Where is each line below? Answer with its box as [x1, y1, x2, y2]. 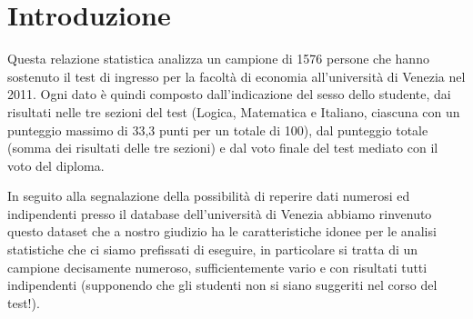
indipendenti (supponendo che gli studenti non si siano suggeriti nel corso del [7, 275, 438, 294]
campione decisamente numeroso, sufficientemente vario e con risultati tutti [7, 257, 428, 276]
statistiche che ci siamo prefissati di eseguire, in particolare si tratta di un [7, 240, 418, 259]
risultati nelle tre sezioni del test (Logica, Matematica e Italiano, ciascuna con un [7, 102, 460, 121]
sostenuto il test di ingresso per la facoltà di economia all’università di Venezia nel [7, 66, 466, 85]
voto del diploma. [7, 155, 105, 174]
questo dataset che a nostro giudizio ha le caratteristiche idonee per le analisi [7, 222, 437, 241]
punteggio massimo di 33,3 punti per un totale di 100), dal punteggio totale [7, 120, 428, 139]
